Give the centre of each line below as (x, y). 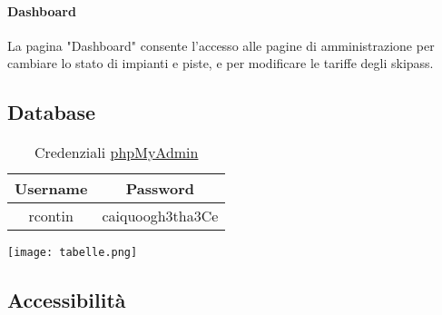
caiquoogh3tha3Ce (160, 216)
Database (52, 112)
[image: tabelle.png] (73, 253)
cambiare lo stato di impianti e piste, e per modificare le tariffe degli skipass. (221, 63)
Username (51, 189)
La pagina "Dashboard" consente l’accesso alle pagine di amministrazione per (221, 45)
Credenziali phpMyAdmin (116, 153)
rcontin (51, 216)
